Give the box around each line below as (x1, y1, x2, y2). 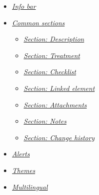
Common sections (12, 17, 65, 27)
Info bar (12, 1, 36, 11)
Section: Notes (23, 116, 67, 126)
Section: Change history (23, 132, 95, 142)
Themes (12, 165, 36, 175)
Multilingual (12, 181, 48, 192)
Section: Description (23, 34, 84, 44)
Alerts (12, 149, 30, 159)
